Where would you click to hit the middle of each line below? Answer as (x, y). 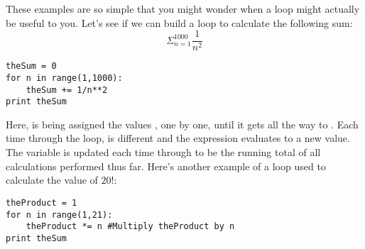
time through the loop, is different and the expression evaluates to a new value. (178, 138)
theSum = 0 (31, 66)
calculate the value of (52, 180)
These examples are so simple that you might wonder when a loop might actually (183, 9)
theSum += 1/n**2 (67, 90)
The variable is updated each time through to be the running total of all (163, 152)
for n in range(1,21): (59, 215)
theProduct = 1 (42, 203)
